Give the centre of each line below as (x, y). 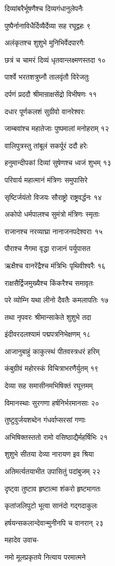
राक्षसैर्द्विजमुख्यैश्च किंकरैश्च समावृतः (49, 282)
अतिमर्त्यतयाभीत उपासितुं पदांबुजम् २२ (53, 471)
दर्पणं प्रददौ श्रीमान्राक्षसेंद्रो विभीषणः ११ (51, 94)
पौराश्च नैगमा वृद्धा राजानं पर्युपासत (48, 248)
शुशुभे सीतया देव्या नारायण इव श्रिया (49, 454)
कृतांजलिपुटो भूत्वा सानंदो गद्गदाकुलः (51, 506)
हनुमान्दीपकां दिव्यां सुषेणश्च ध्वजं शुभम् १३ (58, 163)
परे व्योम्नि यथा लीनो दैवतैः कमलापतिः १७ (57, 300)
